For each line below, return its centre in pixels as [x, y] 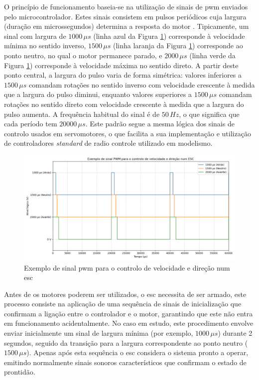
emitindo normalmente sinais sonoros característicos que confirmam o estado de [125, 362]
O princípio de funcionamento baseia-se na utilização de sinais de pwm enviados [126, 6]
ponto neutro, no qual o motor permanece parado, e [83, 55]
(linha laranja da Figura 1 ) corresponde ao [178, 46]
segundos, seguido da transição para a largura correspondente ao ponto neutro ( [126, 342]
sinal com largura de [35, 36]
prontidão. [20, 372]
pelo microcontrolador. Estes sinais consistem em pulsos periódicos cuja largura [125, 16]
